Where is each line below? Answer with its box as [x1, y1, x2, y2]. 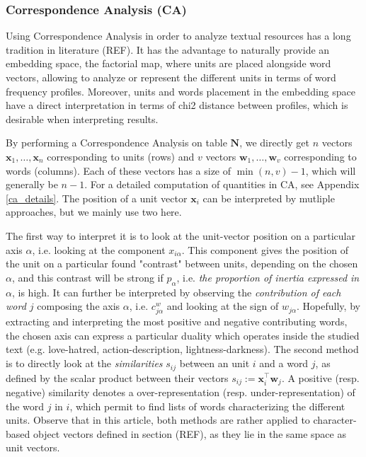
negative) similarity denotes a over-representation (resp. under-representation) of [6, 384, 355, 399]
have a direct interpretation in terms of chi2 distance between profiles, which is [6, 98, 348, 112]
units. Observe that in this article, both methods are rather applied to [6, 412, 310, 427]
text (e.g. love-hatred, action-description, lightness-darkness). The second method [6, 342, 359, 357]
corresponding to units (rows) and [47, 149, 195, 163]
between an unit [179, 356, 250, 371]
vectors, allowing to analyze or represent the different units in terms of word [6, 70, 336, 84]
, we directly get [239, 135, 309, 150]
